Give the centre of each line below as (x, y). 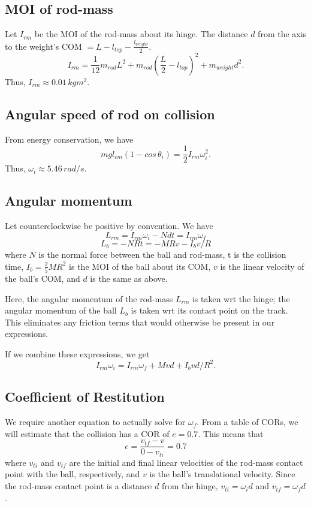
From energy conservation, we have (69, 139)
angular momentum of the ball (61, 310)
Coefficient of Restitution (85, 397)
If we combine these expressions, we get (77, 353)
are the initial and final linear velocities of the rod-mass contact (186, 462)
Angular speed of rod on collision (110, 114)
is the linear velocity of (262, 266)
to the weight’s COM (43, 46)
